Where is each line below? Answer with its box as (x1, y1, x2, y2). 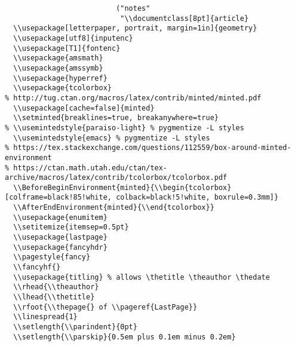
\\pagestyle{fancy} (13, 253, 91, 262)
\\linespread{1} (13, 313, 78, 321)
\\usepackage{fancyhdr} (13, 243, 107, 252)
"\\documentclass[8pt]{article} (120, 14, 249, 23)
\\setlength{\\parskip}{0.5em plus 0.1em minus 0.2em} (13, 332, 236, 341)
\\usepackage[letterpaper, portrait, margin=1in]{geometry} (13, 24, 257, 33)
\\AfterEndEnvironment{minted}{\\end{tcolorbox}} (13, 203, 214, 212)
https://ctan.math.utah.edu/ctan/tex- (13, 163, 168, 172)
